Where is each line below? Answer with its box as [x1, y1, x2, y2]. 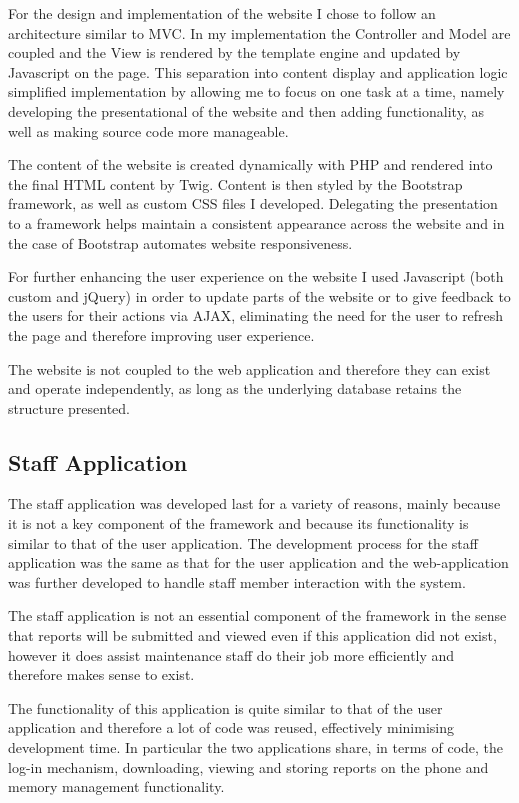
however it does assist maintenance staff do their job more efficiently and [8, 644, 455, 665]
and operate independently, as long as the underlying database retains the [8, 378, 462, 399]
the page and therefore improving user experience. [8, 324, 315, 345]
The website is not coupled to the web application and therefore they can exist [8, 358, 491, 379]
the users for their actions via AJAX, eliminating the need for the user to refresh [8, 305, 504, 326]
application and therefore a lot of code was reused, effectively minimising [8, 717, 454, 738]
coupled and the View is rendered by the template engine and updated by [8, 42, 461, 63]
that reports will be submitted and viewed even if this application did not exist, [8, 625, 497, 646]
